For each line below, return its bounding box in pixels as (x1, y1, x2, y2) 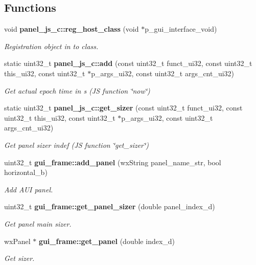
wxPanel (4, 235, 31, 246)
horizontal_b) (4, 167, 48, 178)
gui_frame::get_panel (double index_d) (38, 235, 175, 246)
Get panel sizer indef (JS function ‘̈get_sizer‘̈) (4, 139, 149, 150)
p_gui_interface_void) (145, 24, 217, 34)
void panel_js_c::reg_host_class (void (4, 24, 139, 34)
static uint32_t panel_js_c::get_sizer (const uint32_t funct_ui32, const (4, 102, 243, 113)
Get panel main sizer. (4, 218, 72, 229)
